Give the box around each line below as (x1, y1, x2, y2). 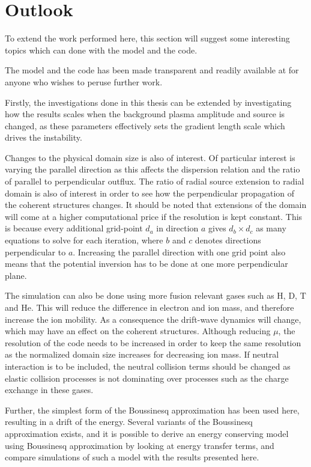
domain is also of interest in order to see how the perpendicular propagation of (5, 186, 295, 199)
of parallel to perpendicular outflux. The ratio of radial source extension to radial (5, 175, 304, 188)
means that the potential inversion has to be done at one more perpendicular (5, 257, 288, 270)
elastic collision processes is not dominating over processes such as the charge (5, 371, 289, 384)
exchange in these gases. (5, 383, 94, 396)
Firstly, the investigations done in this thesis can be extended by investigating (5, 96, 292, 108)
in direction (156, 222, 199, 234)
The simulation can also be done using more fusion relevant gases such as (5, 289, 274, 302)
